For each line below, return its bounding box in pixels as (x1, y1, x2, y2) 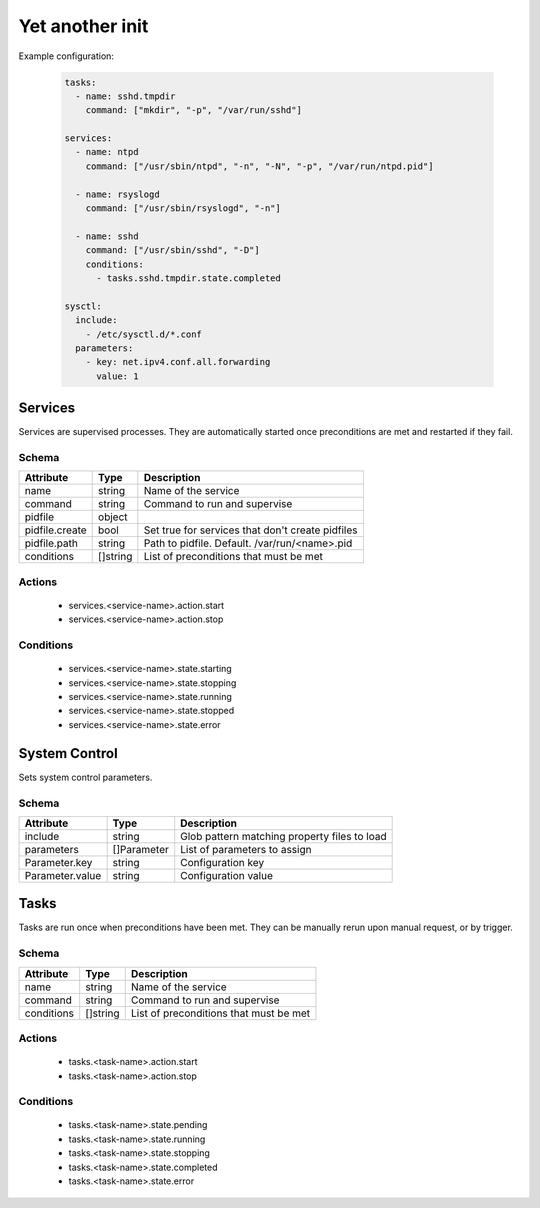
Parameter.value (24, 868, 102, 882)
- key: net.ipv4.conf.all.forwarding (85, 356, 271, 368)
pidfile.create (24, 523, 87, 537)
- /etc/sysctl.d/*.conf (85, 328, 202, 340)
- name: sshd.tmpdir (75, 90, 176, 102)
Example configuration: (18, 50, 115, 62)
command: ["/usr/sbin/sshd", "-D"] (85, 245, 260, 256)
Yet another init (18, 15, 149, 37)
